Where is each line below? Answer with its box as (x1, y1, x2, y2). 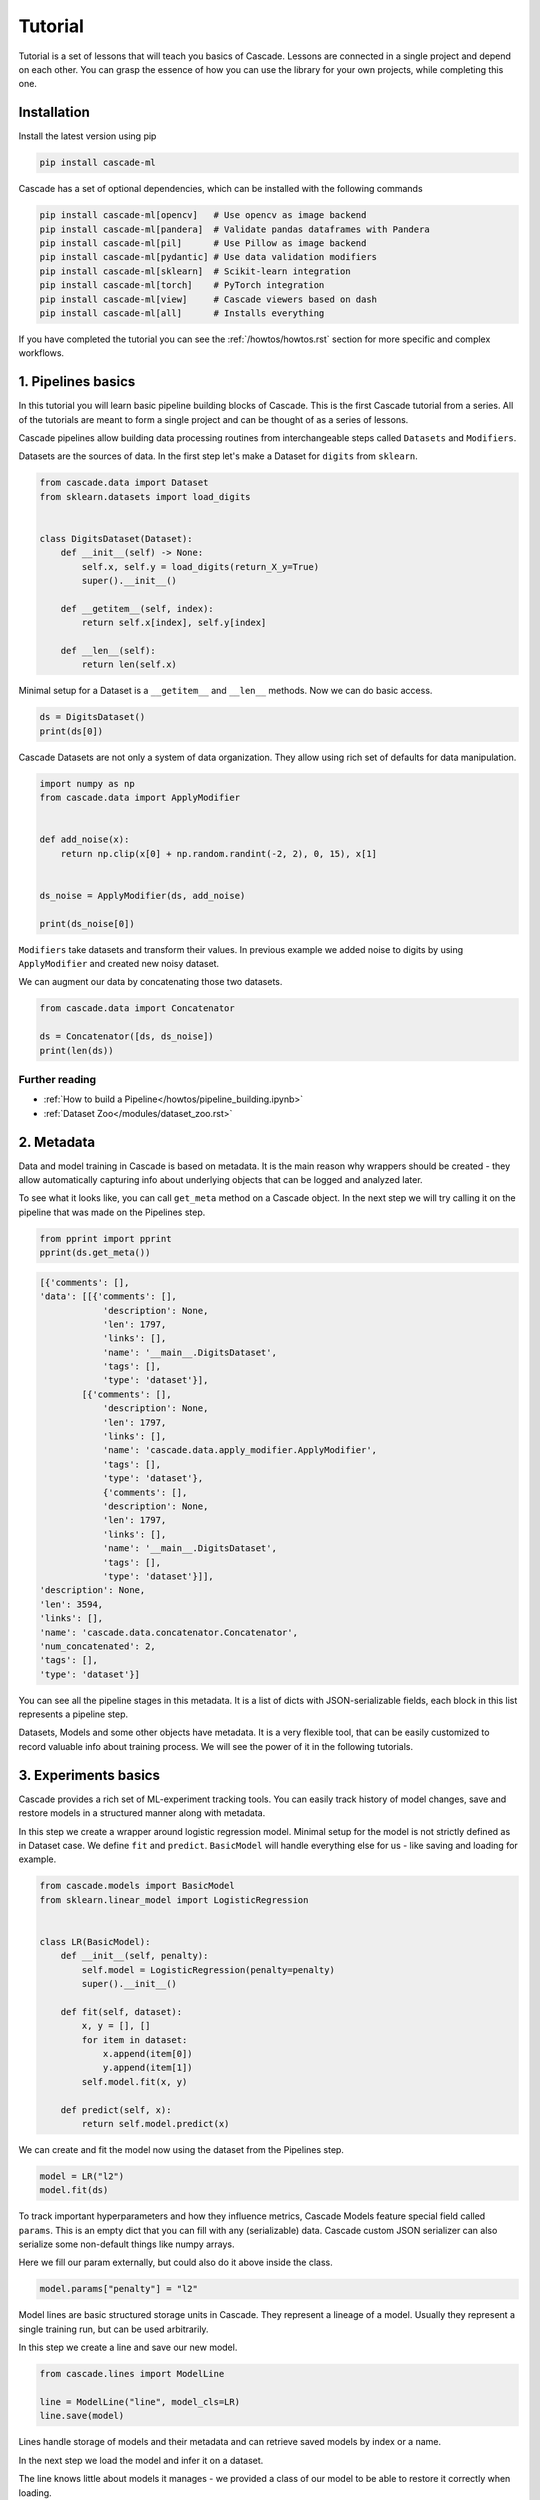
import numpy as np (39, 778, 135, 789)
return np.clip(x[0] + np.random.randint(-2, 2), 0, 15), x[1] (60, 848, 378, 859)
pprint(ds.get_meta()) (39, 1247, 151, 1259)
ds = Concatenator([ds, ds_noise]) (39, 1031, 214, 1042)
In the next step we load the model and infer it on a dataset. (18, 2454, 264, 2466)
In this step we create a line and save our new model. (18, 2341, 238, 2354)
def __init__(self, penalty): (60, 1950, 209, 1962)
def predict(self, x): (60, 2104, 172, 2115)
